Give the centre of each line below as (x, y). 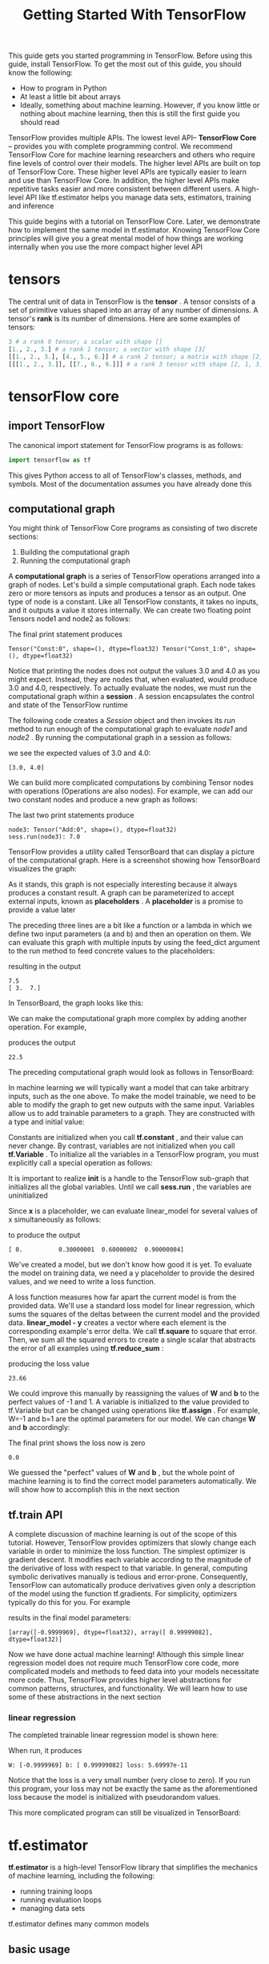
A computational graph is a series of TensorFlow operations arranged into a (134, 576)
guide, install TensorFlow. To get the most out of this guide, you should (125, 64)
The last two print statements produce (71, 815)
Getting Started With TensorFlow (134, 15)
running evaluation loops (60, 1900)
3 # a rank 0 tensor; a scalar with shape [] (85, 342)
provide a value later (42, 910)
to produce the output (44, 1235)
